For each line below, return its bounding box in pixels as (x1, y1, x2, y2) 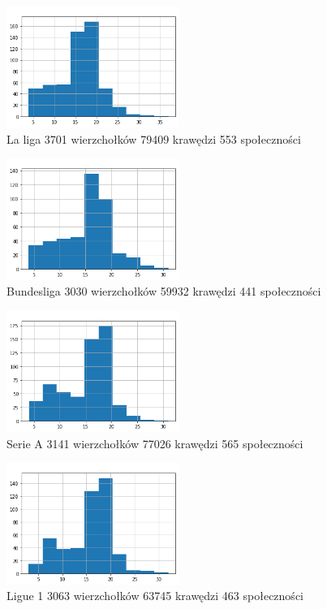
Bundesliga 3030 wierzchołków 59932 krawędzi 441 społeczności (6, 283, 321, 300)
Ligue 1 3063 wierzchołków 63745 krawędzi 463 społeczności (6, 587, 303, 604)
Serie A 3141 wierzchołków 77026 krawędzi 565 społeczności (6, 434, 303, 451)
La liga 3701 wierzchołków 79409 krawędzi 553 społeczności (6, 130, 301, 147)
